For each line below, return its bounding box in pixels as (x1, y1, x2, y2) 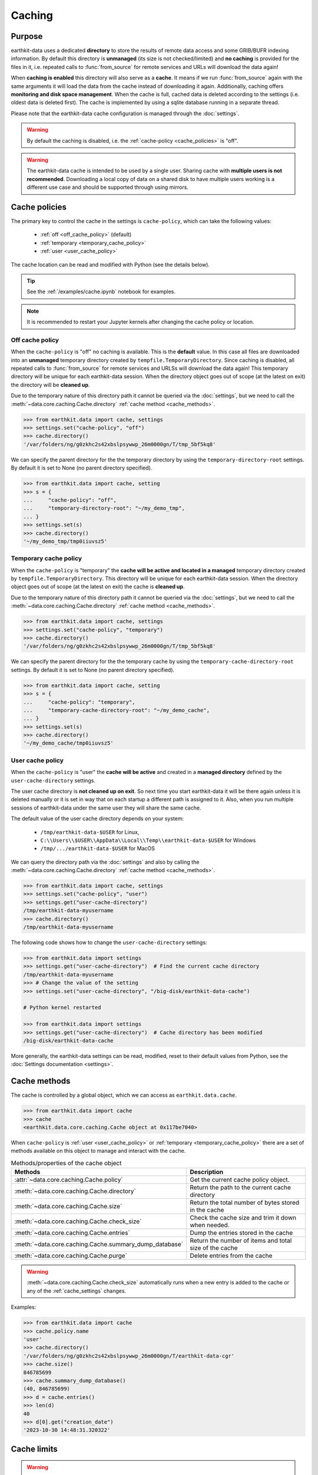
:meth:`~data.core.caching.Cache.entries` (14, 1229, 131, 1237)
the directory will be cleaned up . (11, 381, 90, 388)
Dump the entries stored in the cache (190, 1229, 293, 1237)
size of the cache (190, 1244, 238, 1252)
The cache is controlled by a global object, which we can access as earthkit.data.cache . (11, 1091, 237, 1099)
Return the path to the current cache (190, 1184, 291, 1192)
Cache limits (11, 1444, 58, 1454)
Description (190, 1168, 224, 1176)
